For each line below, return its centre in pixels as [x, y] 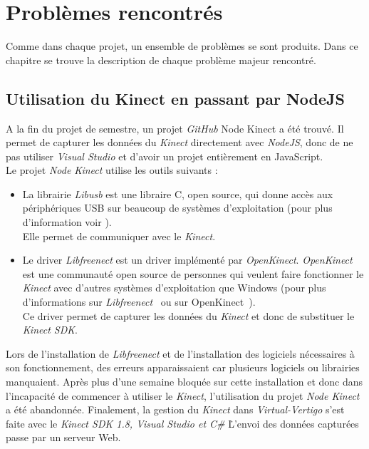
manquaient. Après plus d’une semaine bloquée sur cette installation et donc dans [184, 382]
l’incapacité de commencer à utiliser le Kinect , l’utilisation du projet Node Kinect [183, 395]
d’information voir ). [67, 222]
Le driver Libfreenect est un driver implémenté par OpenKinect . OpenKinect [187, 260]
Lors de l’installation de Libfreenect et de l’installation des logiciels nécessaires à [180, 353]
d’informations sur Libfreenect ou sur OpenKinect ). [139, 302]
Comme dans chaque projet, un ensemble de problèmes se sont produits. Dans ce [182, 46]
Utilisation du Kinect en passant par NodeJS [175, 98]
